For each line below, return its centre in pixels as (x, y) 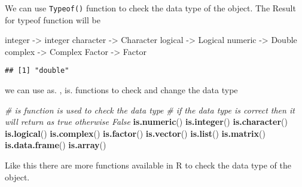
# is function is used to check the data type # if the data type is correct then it (150, 110)
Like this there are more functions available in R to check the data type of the (148, 165)
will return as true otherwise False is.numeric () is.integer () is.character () (146, 122)
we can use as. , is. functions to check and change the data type (121, 90)
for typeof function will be (53, 19)
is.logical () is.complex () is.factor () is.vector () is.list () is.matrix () (135, 133)
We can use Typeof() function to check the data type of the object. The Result (150, 8)
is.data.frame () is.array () (56, 145)
